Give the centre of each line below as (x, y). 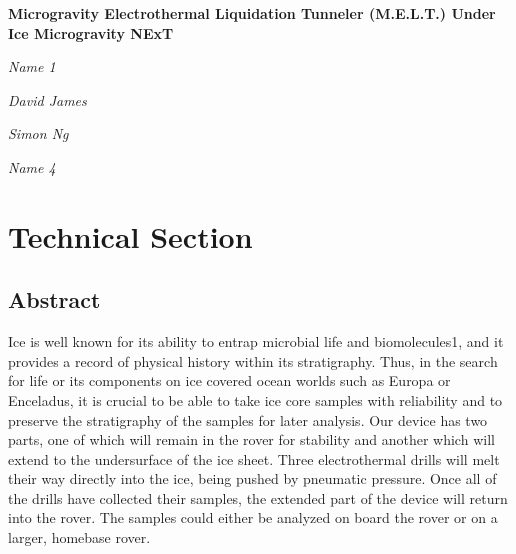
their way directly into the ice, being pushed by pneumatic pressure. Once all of (252, 478)
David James (47, 99)
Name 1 (32, 66)
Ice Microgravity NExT (91, 32)
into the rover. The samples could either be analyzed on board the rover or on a (253, 517)
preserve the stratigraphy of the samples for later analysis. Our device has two (248, 419)
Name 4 (32, 166)
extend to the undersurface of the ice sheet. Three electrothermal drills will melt (254, 458)
